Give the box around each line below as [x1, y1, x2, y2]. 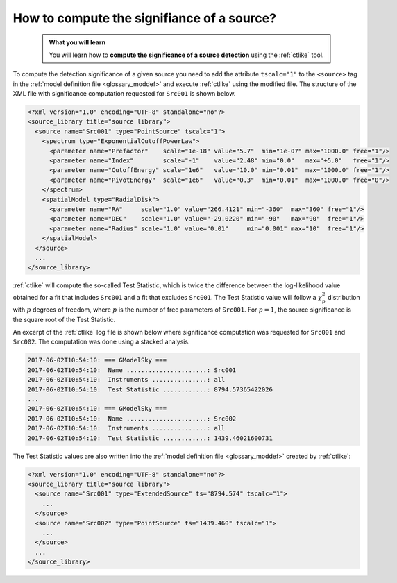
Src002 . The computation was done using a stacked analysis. [12, 337, 190, 346]
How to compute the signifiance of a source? [12, 10, 277, 26]
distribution [327, 293, 360, 301]
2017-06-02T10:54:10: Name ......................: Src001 [27, 366, 237, 374]
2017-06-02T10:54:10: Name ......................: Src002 [27, 414, 237, 423]
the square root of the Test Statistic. [12, 315, 116, 323]
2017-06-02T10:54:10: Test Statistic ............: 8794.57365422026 [27, 385, 273, 394]
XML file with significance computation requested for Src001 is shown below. [12, 90, 236, 98]
